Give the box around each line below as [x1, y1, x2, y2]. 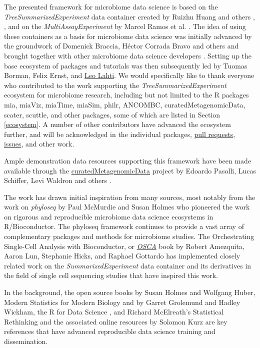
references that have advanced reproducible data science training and [4, 326, 215, 336]
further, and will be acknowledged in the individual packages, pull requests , [4, 128, 235, 139]
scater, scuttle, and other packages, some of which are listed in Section [4, 109, 220, 119]
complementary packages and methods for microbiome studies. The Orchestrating [4, 231, 254, 241]
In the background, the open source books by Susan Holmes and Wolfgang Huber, [4, 287, 255, 297]
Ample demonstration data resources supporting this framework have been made [4, 155, 251, 165]
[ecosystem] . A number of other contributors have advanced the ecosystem [4, 119, 231, 129]
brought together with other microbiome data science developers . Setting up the [4, 50, 252, 60]
